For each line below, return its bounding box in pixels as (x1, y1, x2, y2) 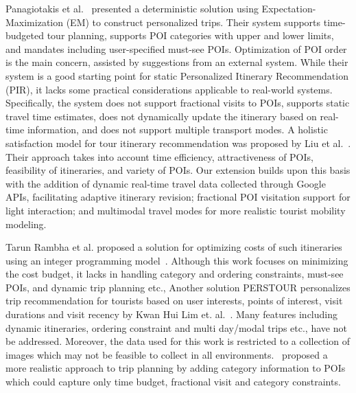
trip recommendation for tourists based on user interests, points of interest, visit (5, 293, 343, 308)
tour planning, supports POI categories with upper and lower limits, (47, 28, 334, 43)
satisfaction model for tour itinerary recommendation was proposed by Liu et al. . (5, 135, 351, 150)
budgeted (5, 28, 45, 43)
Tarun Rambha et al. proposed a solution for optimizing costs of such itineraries (5, 240, 342, 254)
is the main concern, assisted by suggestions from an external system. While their (5, 55, 348, 69)
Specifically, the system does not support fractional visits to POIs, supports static (5, 96, 350, 110)
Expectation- (261, 1, 316, 15)
